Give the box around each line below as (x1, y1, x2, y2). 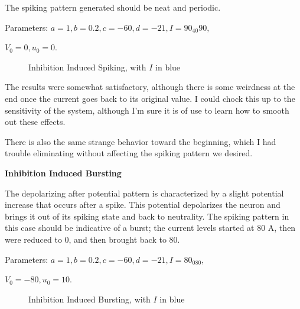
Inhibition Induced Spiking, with (28, 60, 146, 73)
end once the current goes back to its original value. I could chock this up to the (5, 92, 295, 104)
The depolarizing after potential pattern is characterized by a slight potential (5, 186, 284, 199)
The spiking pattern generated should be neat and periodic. (5, 1, 221, 13)
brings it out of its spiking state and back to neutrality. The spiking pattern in (5, 210, 289, 222)
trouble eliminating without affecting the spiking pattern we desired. (5, 147, 253, 159)
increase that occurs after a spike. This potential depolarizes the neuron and (5, 198, 281, 211)
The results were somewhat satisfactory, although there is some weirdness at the (5, 81, 295, 93)
